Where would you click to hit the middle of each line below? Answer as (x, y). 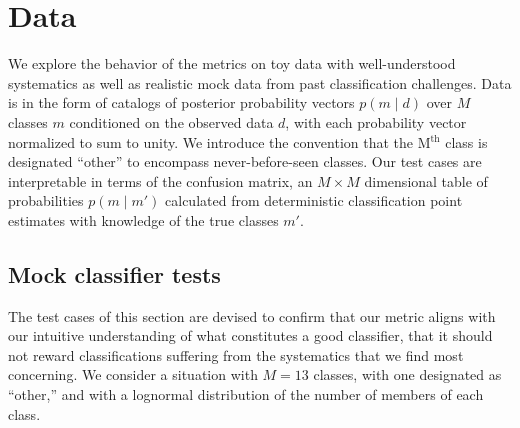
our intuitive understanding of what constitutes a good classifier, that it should (250, 335)
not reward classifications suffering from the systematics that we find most (236, 354)
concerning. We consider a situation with (133, 374)
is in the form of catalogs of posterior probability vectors (181, 102)
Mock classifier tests (114, 273)
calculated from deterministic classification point (314, 200)
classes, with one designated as (407, 374)
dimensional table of (426, 180)
